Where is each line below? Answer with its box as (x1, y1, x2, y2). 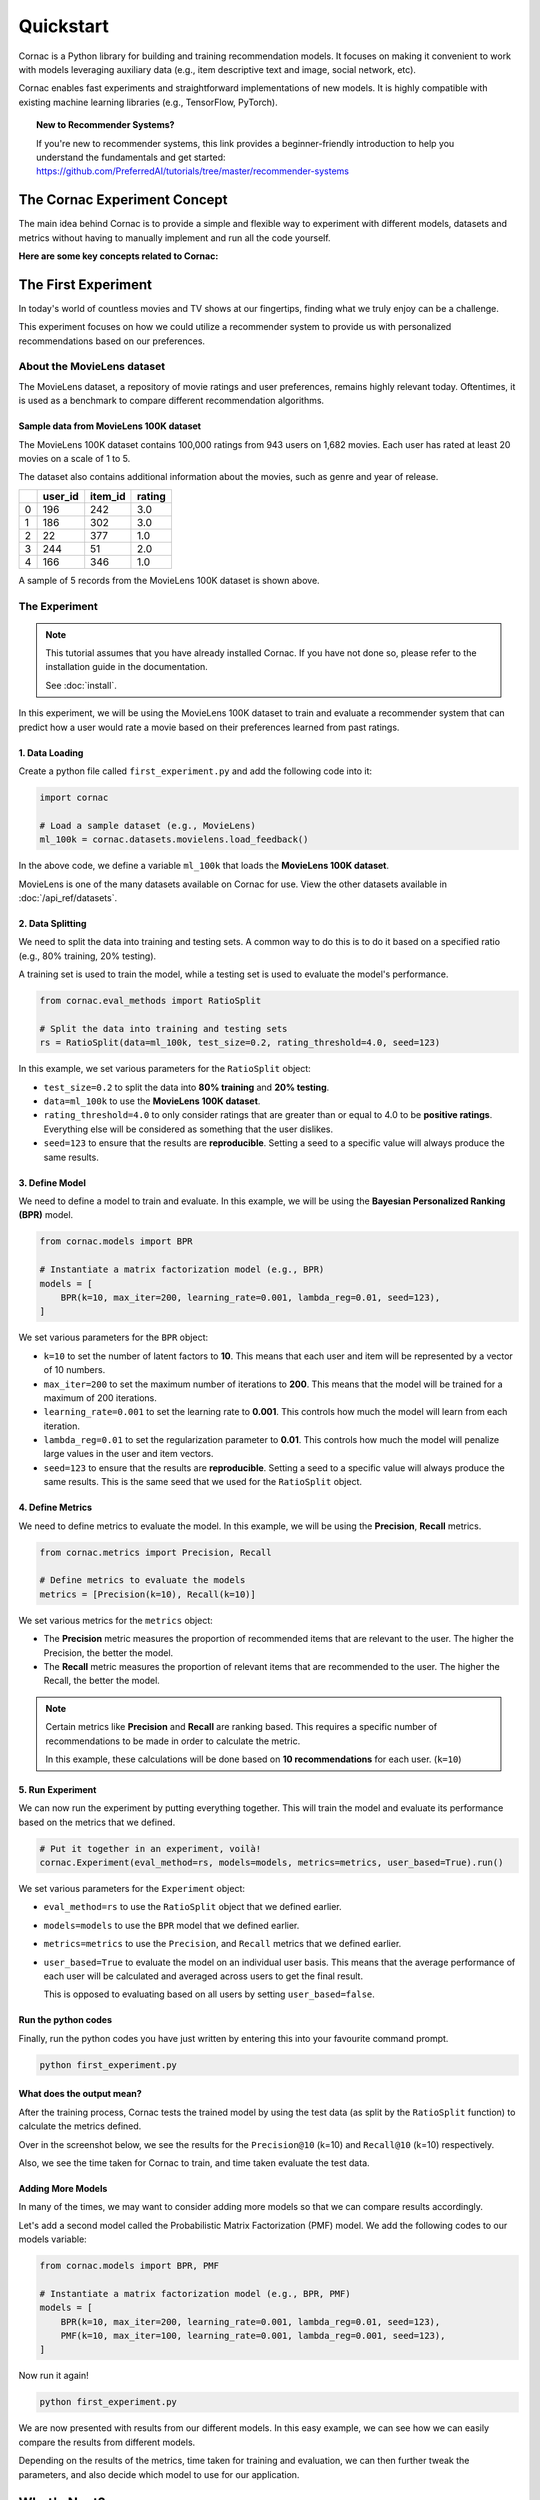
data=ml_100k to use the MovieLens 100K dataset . (43, 1095, 261, 1107)
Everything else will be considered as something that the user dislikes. (43, 1123, 334, 1135)
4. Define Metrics (18, 1501, 93, 1514)
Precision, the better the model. (43, 1646, 174, 1659)
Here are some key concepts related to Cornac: (18, 250, 219, 262)
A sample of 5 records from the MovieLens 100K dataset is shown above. (18, 574, 320, 586)
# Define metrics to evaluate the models (39, 1575, 246, 1586)
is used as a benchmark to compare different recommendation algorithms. (18, 395, 325, 407)
